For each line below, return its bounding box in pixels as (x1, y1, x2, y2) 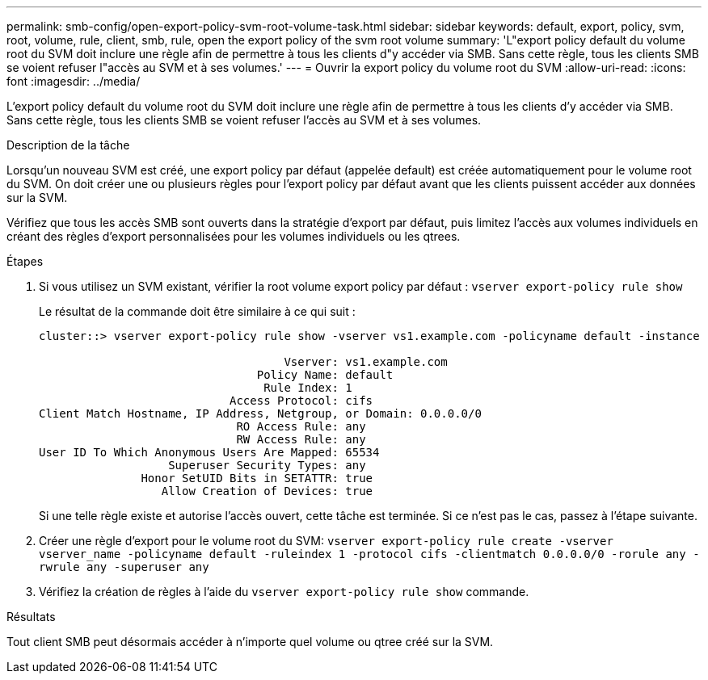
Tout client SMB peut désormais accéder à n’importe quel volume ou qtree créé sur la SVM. (6, 635, 494, 649)
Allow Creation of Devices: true (161, 485, 373, 497)
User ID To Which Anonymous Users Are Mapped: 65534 (39, 446, 380, 459)
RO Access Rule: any (236, 420, 366, 433)
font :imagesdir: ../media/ (6, 74, 141, 88)
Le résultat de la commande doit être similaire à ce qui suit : (39, 304, 356, 318)
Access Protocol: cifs (230, 394, 373, 407)
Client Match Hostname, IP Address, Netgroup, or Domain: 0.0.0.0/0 (39, 407, 482, 420)
